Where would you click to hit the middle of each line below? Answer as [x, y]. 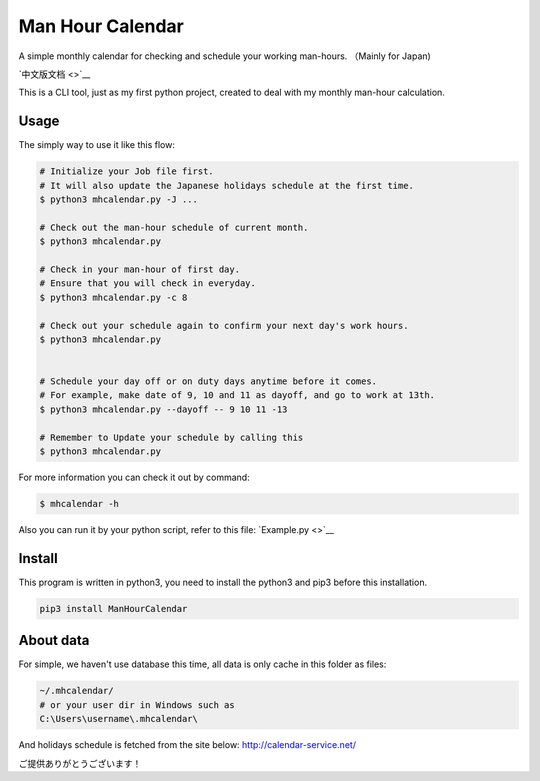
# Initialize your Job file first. [126, 171]
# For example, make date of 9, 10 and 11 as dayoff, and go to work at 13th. [237, 395]
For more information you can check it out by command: [134, 477]
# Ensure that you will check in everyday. [148, 283]
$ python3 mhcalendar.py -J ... [119, 199]
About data [54, 640]
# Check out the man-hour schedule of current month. [174, 227]
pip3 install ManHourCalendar [113, 608]
